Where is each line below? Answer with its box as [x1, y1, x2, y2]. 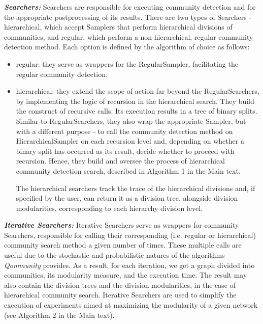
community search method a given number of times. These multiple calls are [4, 239, 242, 250]
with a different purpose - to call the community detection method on [16, 125, 233, 136]
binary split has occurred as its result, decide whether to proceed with [16, 145, 235, 156]
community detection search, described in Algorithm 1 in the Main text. [16, 165, 241, 176]
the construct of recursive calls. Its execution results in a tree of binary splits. [16, 105, 257, 116]
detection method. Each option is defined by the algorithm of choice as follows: [4, 41, 250, 52]
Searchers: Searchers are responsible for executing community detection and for [4, 2, 256, 12]
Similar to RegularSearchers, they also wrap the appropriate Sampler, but [16, 115, 246, 126]
